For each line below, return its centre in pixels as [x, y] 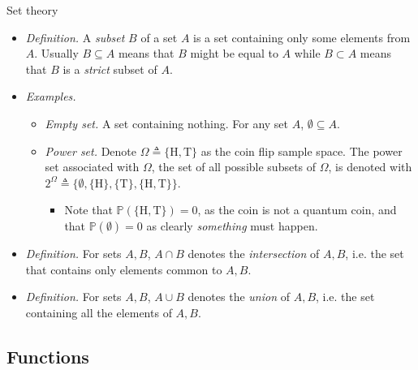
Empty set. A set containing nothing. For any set [167, 123]
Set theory [32, 10]
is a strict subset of [110, 69]
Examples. [51, 96]
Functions [48, 356]
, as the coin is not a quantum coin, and [297, 210]
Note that [88, 210]
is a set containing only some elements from [302, 37]
